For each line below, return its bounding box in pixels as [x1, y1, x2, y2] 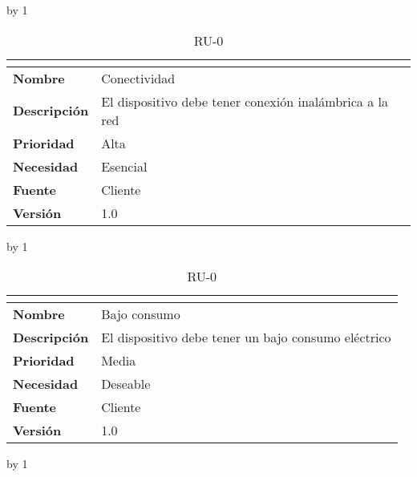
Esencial [101, 156, 148, 176]
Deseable [101, 374, 151, 394]
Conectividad [101, 68, 176, 87]
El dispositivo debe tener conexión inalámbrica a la [101, 91, 388, 111]
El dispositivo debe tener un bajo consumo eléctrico [101, 328, 391, 347]
